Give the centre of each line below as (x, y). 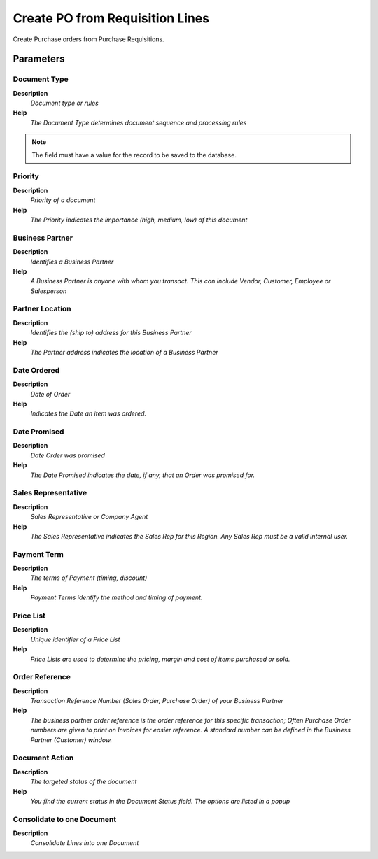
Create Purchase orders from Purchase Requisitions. (89, 39)
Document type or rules (65, 103)
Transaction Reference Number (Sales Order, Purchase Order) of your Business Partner (157, 701)
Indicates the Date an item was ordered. (89, 413)
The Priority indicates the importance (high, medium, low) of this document (139, 220)
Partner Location (42, 309)
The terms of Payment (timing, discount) (89, 578)
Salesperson (49, 291)
